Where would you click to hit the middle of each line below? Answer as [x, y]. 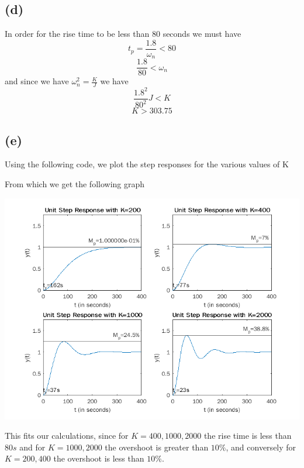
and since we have [37, 81]
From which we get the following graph [75, 183]
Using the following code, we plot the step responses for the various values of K [147, 164]
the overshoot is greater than [157, 447]
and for [32, 447]
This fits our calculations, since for [67, 436]
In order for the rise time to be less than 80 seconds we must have [123, 34]
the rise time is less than [248, 436]
